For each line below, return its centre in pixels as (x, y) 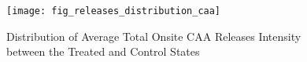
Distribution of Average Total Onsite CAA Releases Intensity (154, 36)
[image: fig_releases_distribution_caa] (114, 11)
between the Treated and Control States (103, 51)
